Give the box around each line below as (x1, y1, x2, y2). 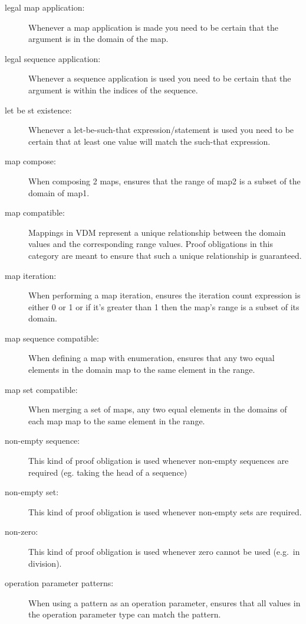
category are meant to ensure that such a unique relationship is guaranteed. (28, 249, 302, 261)
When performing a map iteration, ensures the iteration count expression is (28, 289, 301, 301)
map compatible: (5, 206, 65, 219)
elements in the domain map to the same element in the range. (28, 363, 255, 376)
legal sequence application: (5, 52, 101, 64)
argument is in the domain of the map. (28, 32, 169, 45)
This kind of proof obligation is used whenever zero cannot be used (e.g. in (28, 545, 300, 557)
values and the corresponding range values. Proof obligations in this (28, 238, 273, 250)
